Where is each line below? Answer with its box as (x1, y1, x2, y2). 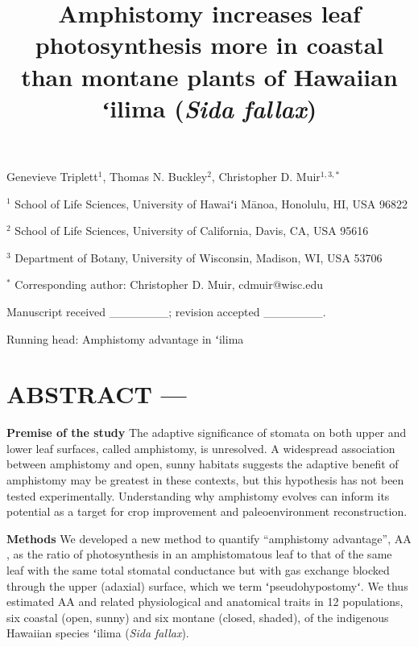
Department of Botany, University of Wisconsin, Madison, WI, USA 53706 (14, 249, 383, 266)
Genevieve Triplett (6, 167, 98, 184)
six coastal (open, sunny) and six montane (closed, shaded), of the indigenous (6, 608, 389, 625)
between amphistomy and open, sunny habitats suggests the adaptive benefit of (6, 455, 399, 472)
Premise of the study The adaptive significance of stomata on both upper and (6, 424, 407, 441)
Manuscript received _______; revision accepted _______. (6, 303, 326, 319)
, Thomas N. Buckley (102, 167, 208, 184)
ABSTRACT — (6, 377, 187, 410)
